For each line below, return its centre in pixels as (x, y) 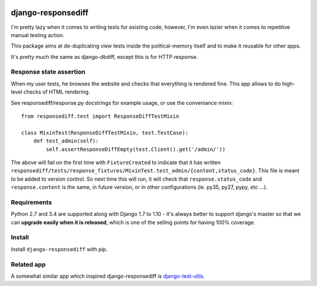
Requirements (31, 202)
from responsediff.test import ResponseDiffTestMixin (100, 116)
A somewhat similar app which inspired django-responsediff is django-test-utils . (108, 276)
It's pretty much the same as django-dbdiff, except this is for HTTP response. (104, 56)
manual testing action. (38, 35)
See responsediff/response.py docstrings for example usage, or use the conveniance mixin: (122, 102)
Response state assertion (48, 72)
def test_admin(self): (66, 141)
